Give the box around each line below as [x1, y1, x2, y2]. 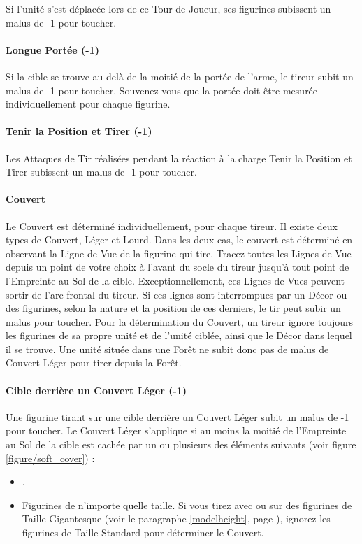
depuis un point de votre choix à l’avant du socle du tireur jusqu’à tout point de [6, 259, 349, 274]
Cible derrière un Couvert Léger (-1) [6, 382, 187, 397]
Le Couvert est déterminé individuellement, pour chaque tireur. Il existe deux [6, 218, 338, 233]
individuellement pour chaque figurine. [6, 96, 171, 111]
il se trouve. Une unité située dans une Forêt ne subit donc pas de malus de [6, 341, 329, 356]
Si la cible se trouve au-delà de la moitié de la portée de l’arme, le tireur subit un [6, 69, 354, 83]
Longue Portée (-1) [6, 42, 99, 57]
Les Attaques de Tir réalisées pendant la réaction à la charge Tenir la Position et [6, 150, 352, 165]
